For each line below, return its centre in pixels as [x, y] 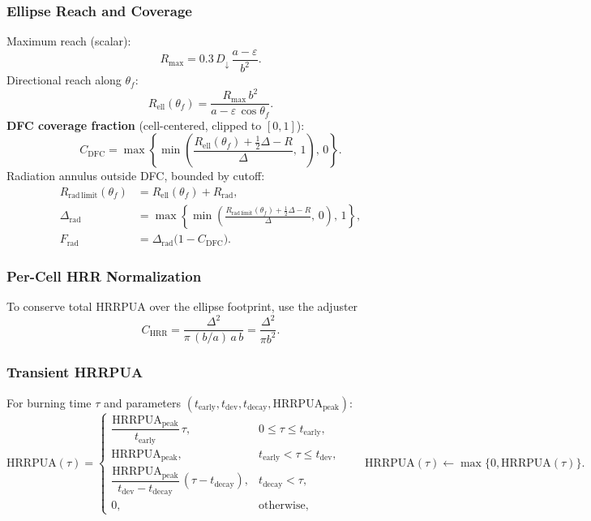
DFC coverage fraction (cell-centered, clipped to [134, 125]
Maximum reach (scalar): [69, 41]
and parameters [142, 402]
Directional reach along [64, 80]
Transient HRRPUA [75, 372]
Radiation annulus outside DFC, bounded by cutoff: [136, 176]
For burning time [49, 402]
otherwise [282, 506]
